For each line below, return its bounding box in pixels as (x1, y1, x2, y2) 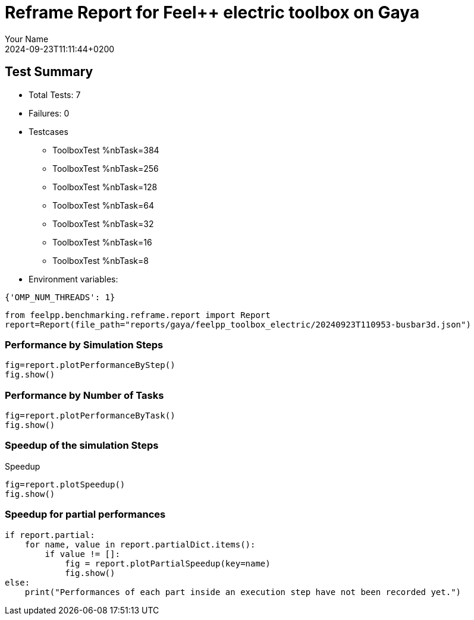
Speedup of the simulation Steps (5, 439, 159, 452)
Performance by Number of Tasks (5, 389, 164, 401)
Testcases (29, 126, 68, 137)
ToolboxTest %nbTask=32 (52, 218, 154, 229)
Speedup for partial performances (5, 508, 166, 521)
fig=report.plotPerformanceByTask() (5, 411, 175, 421)
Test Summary (5, 64, 93, 80)
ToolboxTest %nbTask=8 (52, 255, 149, 266)
